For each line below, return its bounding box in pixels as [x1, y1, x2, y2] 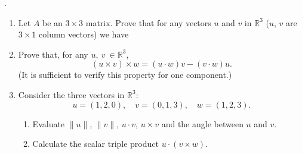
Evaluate [32, 117, 65, 130]
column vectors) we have [39, 28, 129, 40]
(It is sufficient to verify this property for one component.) [18, 68, 232, 81]
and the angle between [161, 117, 244, 130]
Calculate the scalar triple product [32, 137, 159, 150]
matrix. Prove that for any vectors [85, 16, 211, 29]
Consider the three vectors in [18, 88, 125, 100]
